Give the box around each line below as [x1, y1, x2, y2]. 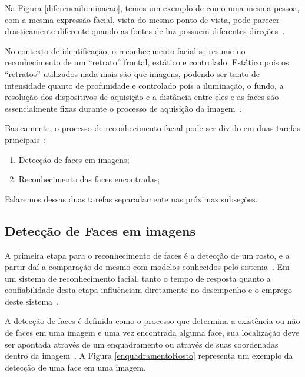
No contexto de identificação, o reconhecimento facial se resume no [5, 44, 246, 56]
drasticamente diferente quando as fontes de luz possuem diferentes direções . [5, 25, 285, 37]
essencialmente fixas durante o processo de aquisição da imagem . [5, 102, 242, 114]
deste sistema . [5, 295, 59, 307]
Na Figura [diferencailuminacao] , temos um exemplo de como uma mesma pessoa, [5, 2, 300, 14]
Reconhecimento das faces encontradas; [18, 173, 160, 185]
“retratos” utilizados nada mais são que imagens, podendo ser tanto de [5, 67, 260, 79]
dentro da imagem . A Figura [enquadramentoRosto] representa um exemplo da [5, 349, 293, 362]
